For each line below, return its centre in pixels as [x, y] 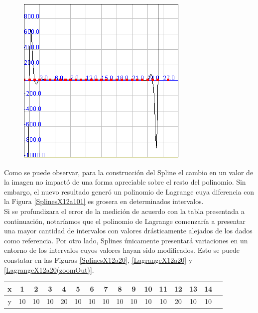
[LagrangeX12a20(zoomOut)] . [49, 269]
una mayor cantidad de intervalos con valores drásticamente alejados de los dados [128, 231]
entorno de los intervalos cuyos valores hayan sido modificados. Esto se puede [122, 250]
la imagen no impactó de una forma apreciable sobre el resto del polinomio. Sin [125, 182]
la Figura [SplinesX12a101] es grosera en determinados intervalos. [104, 201]
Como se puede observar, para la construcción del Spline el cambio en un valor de [129, 172]
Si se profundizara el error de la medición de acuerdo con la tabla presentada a [124, 211]
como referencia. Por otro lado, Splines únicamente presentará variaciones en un [126, 240]
